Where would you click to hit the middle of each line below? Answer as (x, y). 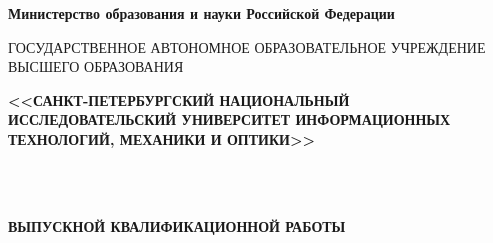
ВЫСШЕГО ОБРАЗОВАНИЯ (96, 66)
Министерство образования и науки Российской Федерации (201, 13)
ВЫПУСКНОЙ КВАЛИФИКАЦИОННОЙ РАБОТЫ (177, 225)
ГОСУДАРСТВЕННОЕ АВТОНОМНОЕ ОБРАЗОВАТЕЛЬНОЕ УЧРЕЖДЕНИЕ (247, 46)
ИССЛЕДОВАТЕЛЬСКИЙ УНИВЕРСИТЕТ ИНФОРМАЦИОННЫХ (229, 119)
